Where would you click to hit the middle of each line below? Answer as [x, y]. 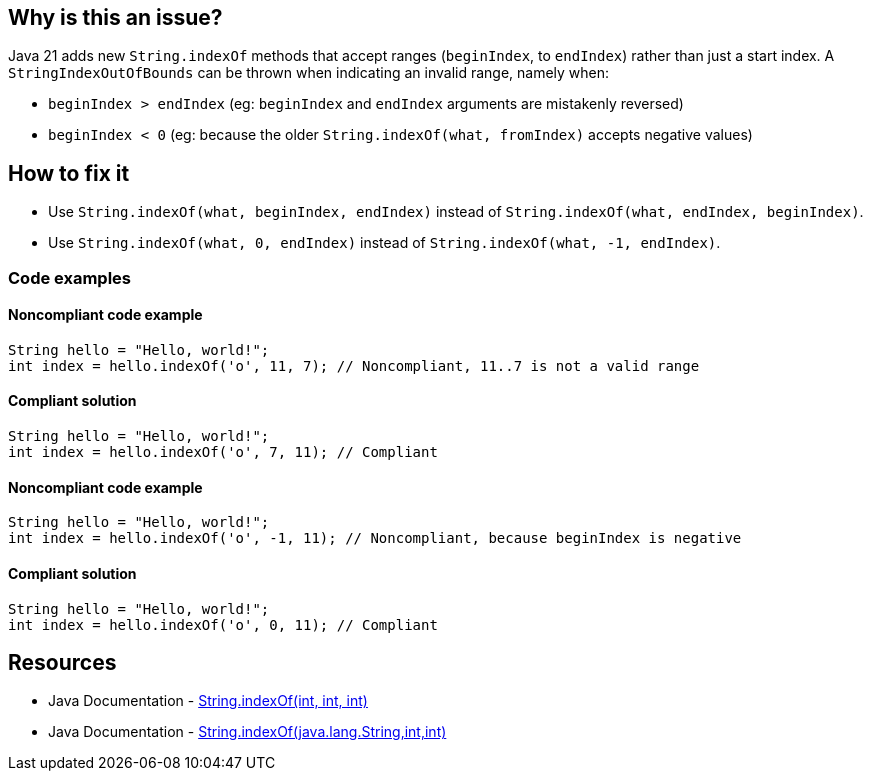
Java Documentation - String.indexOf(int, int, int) [208, 701]
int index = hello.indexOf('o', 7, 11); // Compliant [223, 452]
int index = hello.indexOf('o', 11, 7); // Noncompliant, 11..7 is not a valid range [354, 365]
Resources [62, 662]
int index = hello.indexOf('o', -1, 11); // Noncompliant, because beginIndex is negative [375, 538]
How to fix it [69, 173]
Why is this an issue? [115, 17]
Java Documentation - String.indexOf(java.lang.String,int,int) [247, 732]
